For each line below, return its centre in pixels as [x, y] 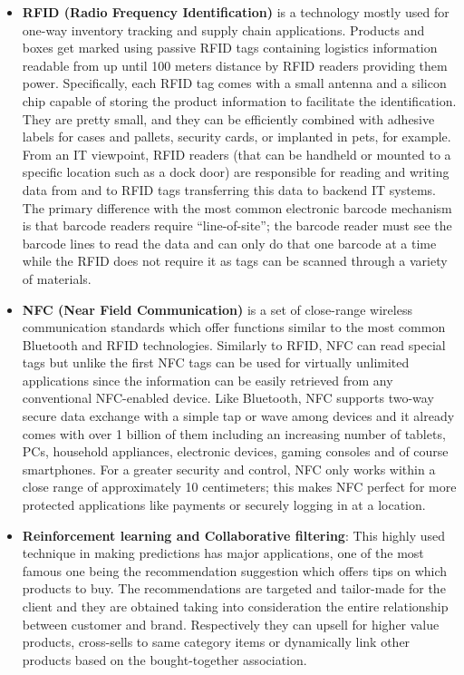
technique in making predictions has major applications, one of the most [223, 553]
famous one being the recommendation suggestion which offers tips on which [235, 570]
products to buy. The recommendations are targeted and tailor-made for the [234, 588]
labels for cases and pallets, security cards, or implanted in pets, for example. [237, 137]
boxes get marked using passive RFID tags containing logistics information [230, 48]
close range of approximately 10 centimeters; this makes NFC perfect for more [239, 487]
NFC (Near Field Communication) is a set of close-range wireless [217, 309]
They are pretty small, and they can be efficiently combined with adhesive [228, 118]
